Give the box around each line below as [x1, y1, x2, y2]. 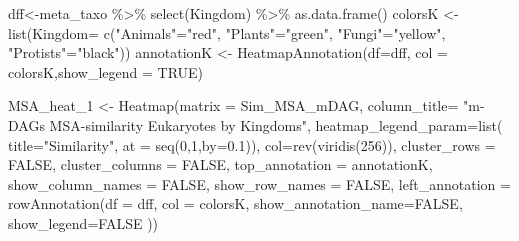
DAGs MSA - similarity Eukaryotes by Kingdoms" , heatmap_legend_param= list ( [8, 114, 503, 135]
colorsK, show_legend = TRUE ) [8, 61, 204, 82]
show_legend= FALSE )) [8, 212, 159, 233]
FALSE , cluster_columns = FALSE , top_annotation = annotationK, [8, 154, 433, 175]
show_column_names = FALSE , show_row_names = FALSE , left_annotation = [8, 173, 511, 194]
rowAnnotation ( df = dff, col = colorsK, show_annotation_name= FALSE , [8, 193, 463, 214]
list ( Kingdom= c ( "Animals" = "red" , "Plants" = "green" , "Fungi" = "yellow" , [8, 22, 446, 43]
